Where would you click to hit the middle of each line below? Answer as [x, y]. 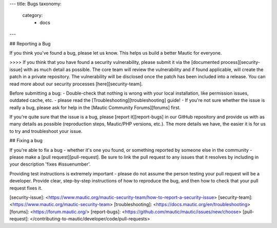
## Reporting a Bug [30, 43]
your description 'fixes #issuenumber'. [50, 164]
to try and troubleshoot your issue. [46, 131]
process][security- [240, 62]
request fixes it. [26, 188]
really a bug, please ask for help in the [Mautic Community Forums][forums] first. [95, 107]
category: [33, 15]
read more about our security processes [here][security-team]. [76, 84]
